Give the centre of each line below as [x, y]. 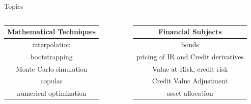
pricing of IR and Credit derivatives [190, 56]
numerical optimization [52, 93]
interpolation [52, 44]
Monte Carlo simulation [52, 68]
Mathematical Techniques [52, 32]
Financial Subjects [190, 32]
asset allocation [190, 93]
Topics [14, 6]
